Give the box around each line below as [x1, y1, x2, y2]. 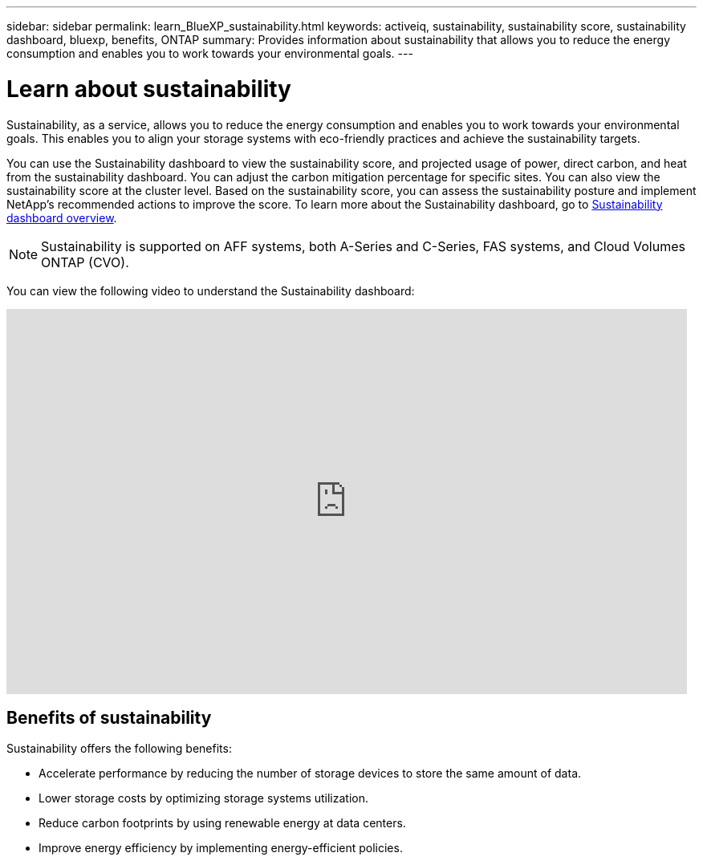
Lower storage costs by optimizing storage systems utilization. [39, 791, 369, 806]
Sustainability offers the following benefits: [6, 741, 232, 756]
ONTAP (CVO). [41, 254, 129, 270]
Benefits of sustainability [6, 707, 212, 728]
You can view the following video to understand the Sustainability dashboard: [6, 283, 415, 298]
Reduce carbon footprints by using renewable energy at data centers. [39, 816, 406, 831]
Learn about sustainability [6, 75, 291, 103]
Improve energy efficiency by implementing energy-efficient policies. [39, 841, 403, 855]
